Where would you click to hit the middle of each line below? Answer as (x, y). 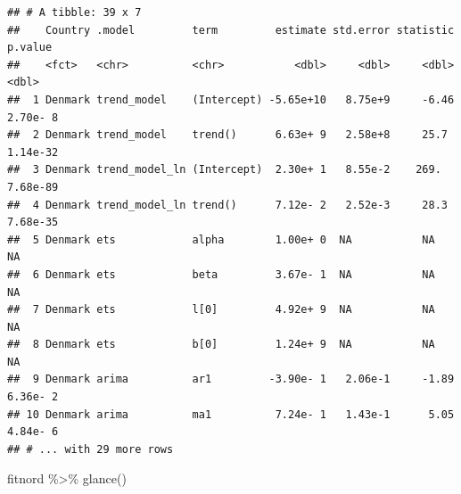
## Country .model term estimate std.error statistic (231, 30)
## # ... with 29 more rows (91, 449)
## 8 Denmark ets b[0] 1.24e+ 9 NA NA (221, 345)
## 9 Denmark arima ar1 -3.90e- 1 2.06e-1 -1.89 (231, 379)
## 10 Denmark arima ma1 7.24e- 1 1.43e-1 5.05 (231, 414)
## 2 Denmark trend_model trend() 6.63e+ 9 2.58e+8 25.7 (227, 135)
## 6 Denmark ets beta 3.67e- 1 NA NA (221, 274)
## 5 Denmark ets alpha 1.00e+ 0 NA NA (221, 239)
